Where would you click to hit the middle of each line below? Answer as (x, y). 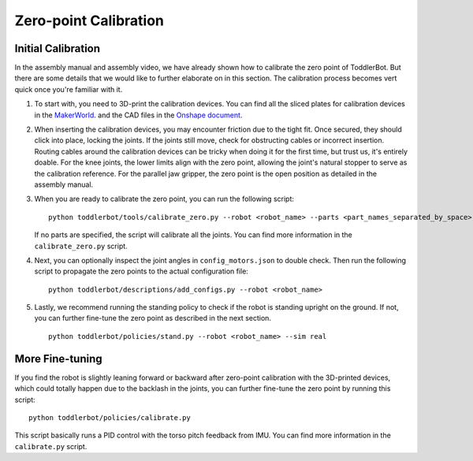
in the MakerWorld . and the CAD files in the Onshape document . (138, 115)
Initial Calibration (58, 48)
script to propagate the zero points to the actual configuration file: (141, 271)
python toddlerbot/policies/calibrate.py (110, 417)
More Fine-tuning (58, 359)
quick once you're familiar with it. (69, 89)
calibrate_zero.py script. (81, 246)
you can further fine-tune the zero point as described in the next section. (153, 318)
